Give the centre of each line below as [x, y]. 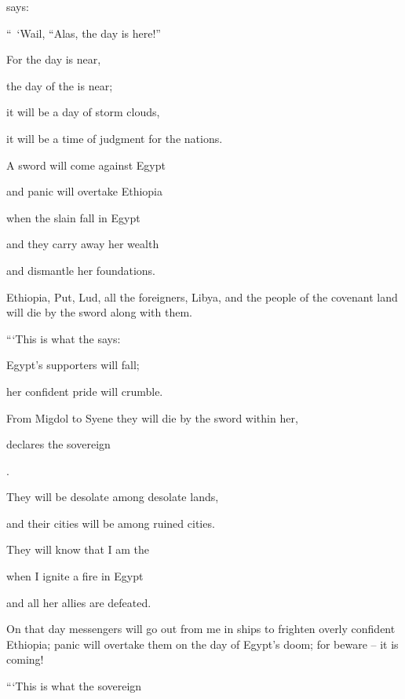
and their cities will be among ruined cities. [111, 523]
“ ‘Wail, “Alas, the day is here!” [84, 33]
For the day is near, [54, 59]
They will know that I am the [78, 549]
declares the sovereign [58, 444]
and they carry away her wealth [83, 244]
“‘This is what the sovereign [74, 686]
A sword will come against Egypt [86, 165]
